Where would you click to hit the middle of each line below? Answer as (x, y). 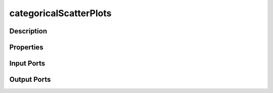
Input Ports (27, 63)
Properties (26, 47)
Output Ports (30, 80)
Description (28, 31)
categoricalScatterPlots (60, 13)
